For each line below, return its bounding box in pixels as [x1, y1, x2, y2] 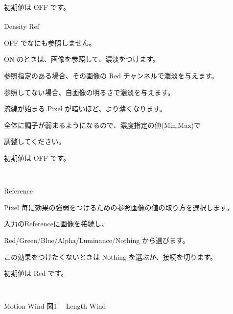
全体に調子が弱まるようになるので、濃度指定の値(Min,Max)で [4, 120, 201, 130]
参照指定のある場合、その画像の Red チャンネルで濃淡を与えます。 [4, 70, 218, 80]
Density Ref [4, 21, 40, 31]
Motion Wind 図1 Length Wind [4, 301, 106, 311]
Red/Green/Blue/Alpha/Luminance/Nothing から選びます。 [4, 235, 189, 245]
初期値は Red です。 [4, 268, 68, 278]
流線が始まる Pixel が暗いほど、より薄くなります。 [4, 103, 166, 114]
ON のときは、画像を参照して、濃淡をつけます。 [4, 54, 160, 64]
